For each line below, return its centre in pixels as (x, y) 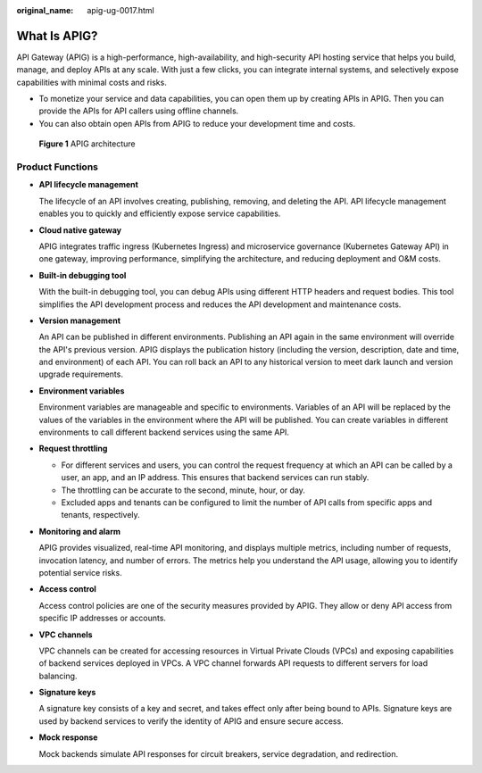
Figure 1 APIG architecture (87, 144)
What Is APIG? (57, 36)
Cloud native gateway (80, 230)
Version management (79, 320)
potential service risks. (80, 572)
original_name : (45, 10)
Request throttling (73, 449)
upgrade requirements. (81, 374)
